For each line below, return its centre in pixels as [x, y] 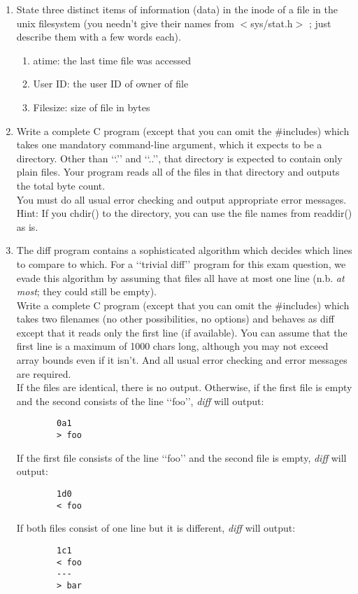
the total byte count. [61, 185]
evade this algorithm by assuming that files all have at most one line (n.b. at [180, 277]
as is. [27, 226]
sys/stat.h [272, 23]
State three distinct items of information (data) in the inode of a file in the [177, 9]
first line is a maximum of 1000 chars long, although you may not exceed [172, 346]
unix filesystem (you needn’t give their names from [125, 23]
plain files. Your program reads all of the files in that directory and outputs [178, 172]
